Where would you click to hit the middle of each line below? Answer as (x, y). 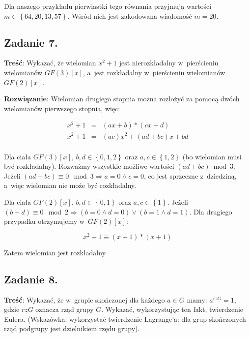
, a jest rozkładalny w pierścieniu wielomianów (154, 72)
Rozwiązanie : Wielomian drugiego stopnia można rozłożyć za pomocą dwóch (122, 99)
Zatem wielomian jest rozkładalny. (56, 252)
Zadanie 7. (31, 42)
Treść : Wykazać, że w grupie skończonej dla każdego (84, 299)
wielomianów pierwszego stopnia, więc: (62, 108)
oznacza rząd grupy (65, 309)
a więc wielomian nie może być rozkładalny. (70, 185)
